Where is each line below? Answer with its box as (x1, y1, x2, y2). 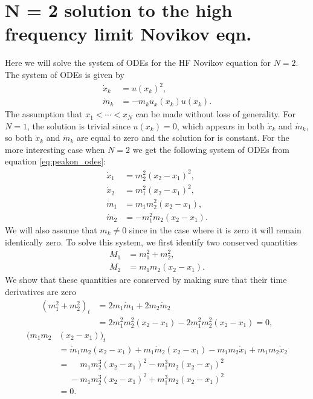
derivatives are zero (5, 285, 77, 298)
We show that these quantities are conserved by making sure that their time (5, 273, 287, 286)
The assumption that (5, 108, 83, 120)
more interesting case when (5, 143, 105, 155)
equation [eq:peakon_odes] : (5, 155, 106, 167)
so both (5, 131, 33, 144)
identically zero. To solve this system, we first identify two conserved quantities (5, 235, 298, 248)
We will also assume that (5, 223, 97, 236)
